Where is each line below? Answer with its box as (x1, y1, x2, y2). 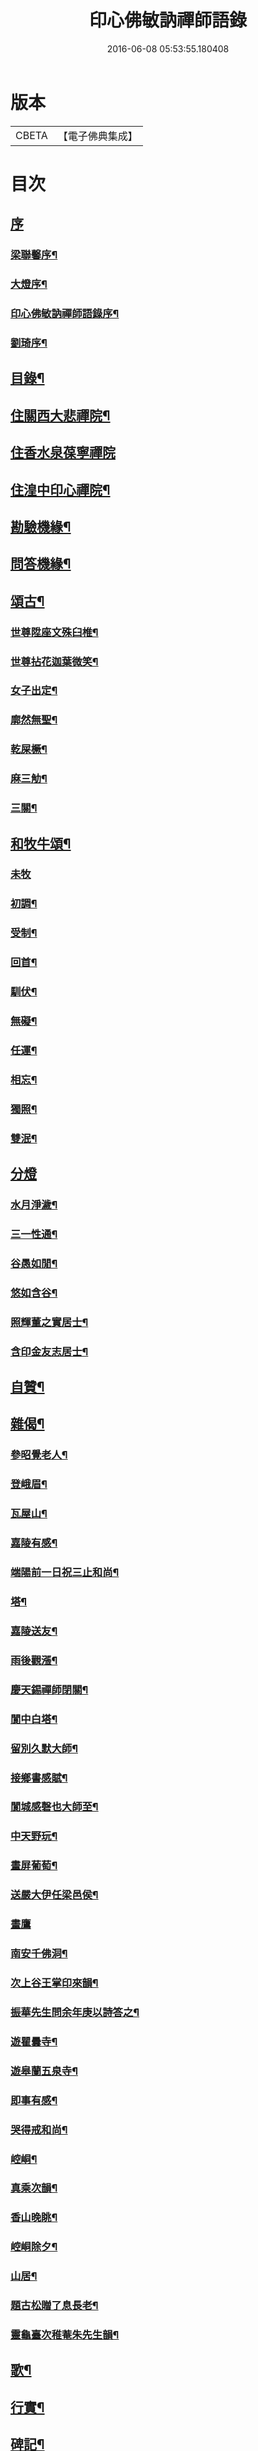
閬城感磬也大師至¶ (10, 1800, 99, 1814)
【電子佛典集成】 (57, 129, 138, 143)
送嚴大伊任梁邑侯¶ (10, 1888, 99, 1902)
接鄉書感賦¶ (10, 1771, 68, 1785)
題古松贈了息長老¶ (10, 2299, 99, 2313)
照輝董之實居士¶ (10, 1315, 89, 1329)
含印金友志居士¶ (10, 1344, 89, 1358)
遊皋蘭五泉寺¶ (10, 2064, 78, 2078)
